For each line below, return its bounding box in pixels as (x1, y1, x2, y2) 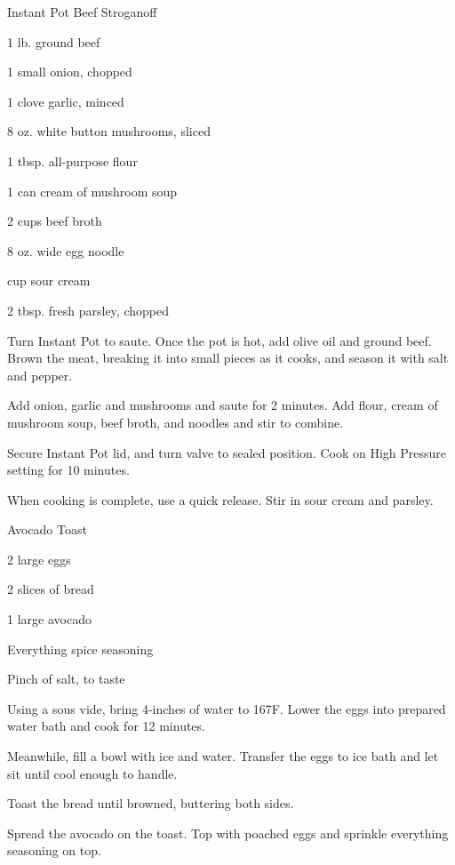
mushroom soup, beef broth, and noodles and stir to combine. (7, 412, 344, 431)
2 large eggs (7, 549, 71, 568)
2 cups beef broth (7, 212, 102, 230)
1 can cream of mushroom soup (7, 181, 178, 200)
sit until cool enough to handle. (7, 764, 178, 782)
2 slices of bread (7, 580, 94, 598)
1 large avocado (7, 610, 92, 629)
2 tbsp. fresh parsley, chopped (7, 300, 169, 319)
